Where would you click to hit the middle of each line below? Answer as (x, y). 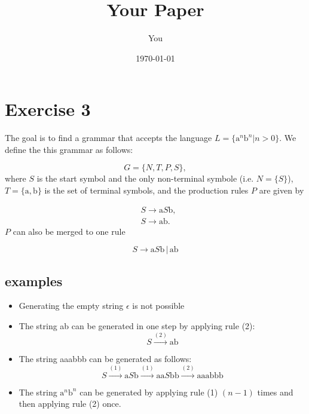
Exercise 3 (48, 109)
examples (34, 280)
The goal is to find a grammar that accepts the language (108, 138)
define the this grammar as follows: (69, 149)
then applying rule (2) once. (70, 404)
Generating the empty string (71, 306)
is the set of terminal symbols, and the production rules (146, 190)
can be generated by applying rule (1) (149, 392)
